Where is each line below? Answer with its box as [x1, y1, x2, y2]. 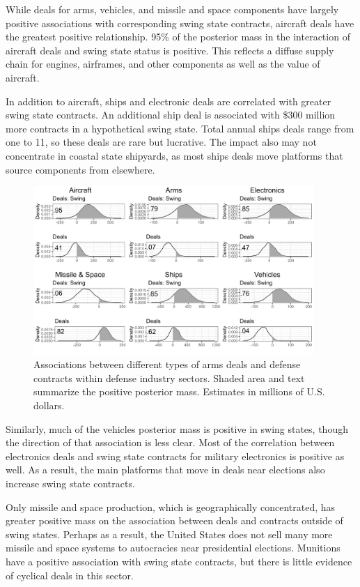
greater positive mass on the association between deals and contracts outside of [6, 513, 343, 528]
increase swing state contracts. [6, 475, 135, 490]
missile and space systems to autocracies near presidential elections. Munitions [6, 540, 341, 555]
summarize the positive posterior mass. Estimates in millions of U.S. [33, 384, 325, 399]
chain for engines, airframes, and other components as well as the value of [6, 56, 320, 71]
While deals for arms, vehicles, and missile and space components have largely [6, 2, 339, 16]
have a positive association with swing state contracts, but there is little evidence [6, 554, 352, 568]
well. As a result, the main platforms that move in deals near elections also [6, 462, 325, 477]
